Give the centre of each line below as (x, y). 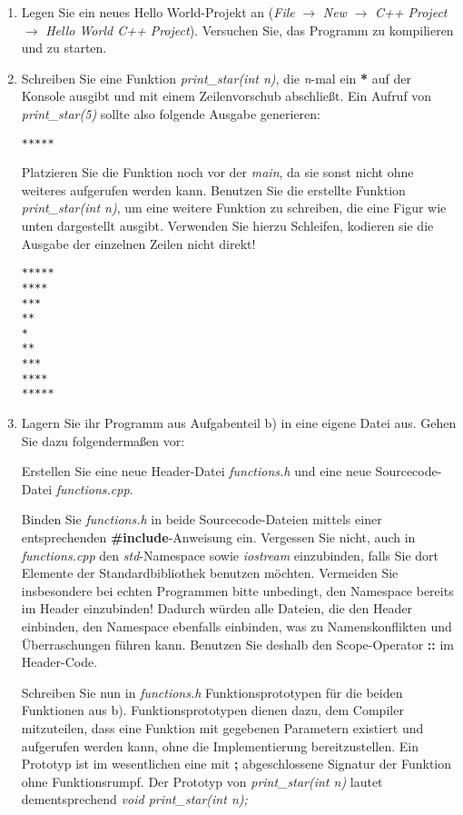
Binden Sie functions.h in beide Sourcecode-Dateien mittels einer (202, 519)
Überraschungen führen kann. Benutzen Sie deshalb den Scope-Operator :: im (237, 644)
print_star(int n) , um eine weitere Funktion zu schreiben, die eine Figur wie (234, 208)
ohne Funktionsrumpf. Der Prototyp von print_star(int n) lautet (202, 781)
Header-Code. (59, 662)
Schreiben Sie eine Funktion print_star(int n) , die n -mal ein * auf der (216, 78)
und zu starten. (64, 48)
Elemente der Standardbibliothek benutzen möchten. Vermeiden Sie (210, 573)
